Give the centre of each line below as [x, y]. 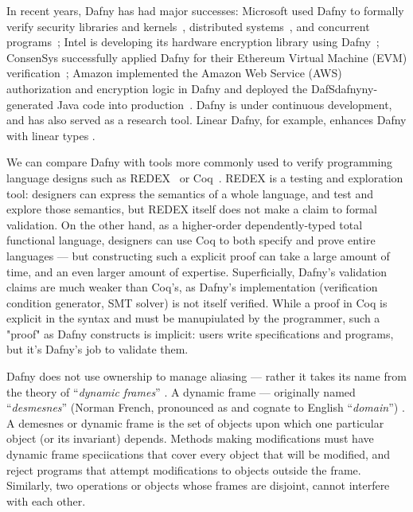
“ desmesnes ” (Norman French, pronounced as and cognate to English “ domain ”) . [206, 407]
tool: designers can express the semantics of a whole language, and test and [190, 193]
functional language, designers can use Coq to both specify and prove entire [191, 240]
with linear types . [51, 135]
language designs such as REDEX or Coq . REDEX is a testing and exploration [205, 177]
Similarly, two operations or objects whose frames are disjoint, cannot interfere [198, 485]
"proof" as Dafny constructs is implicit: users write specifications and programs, [200, 333]
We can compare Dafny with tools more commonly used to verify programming [200, 162]
